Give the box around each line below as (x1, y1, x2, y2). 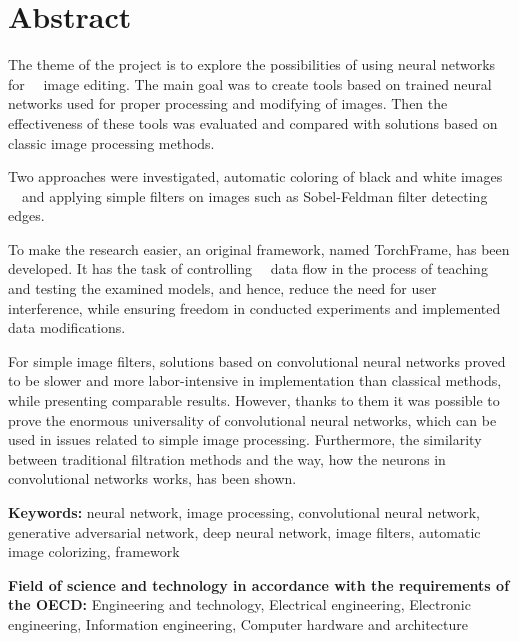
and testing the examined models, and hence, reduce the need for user (8, 278, 437, 299)
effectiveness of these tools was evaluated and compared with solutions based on (8, 112, 498, 133)
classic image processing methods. (8, 132, 215, 153)
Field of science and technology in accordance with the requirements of (8, 574, 510, 595)
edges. (8, 205, 45, 226)
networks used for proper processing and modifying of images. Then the (8, 93, 448, 114)
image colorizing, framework (8, 541, 180, 562)
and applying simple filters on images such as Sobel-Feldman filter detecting (21, 185, 488, 206)
